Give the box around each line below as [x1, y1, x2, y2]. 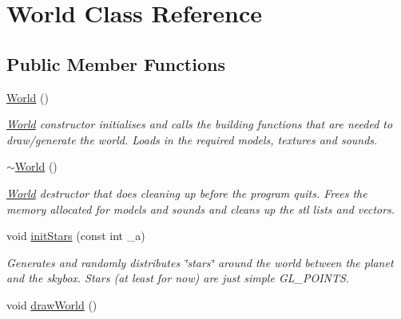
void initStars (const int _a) [6, 227, 145, 244]
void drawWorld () [6, 296, 97, 313]
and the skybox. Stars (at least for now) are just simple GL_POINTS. [6, 270, 350, 286]
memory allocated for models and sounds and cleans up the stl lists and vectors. [6, 200, 395, 217]
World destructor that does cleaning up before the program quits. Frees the [6, 184, 367, 201]
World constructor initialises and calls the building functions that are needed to [6, 116, 393, 132]
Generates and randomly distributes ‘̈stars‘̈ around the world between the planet [6, 254, 394, 270]
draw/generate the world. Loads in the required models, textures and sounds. [6, 131, 378, 148]
